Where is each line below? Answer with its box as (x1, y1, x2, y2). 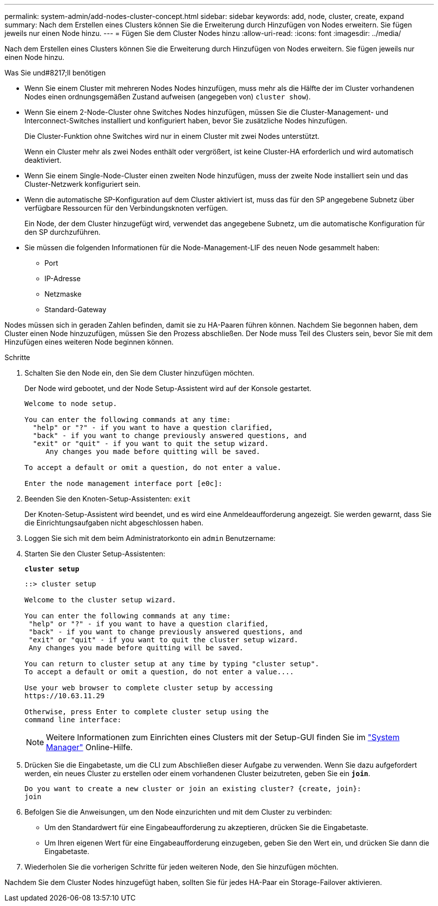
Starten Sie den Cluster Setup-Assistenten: (24, 549, 165, 558)
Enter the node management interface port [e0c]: (24, 479, 223, 487)
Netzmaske (44, 290, 82, 298)
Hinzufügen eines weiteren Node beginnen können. (4, 338, 174, 346)
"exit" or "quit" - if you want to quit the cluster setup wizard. (28, 636, 298, 644)
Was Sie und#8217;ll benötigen (4, 68, 106, 77)
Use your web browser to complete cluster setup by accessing (24, 684, 273, 692)
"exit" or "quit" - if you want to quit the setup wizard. (32, 440, 269, 448)
